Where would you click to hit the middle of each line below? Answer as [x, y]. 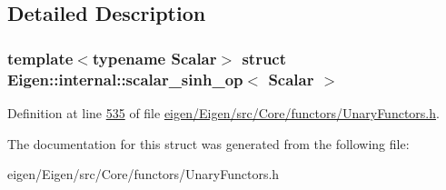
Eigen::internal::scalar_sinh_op [125, 79]
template [40, 58]
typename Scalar [154, 58]
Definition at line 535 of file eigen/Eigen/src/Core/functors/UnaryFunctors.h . [223, 112]
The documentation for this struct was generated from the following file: [208, 143]
